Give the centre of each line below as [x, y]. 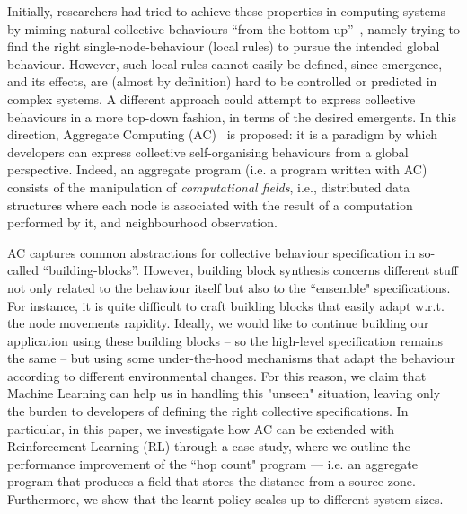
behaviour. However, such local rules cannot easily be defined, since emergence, [225, 63]
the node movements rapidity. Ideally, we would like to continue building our [218, 323]
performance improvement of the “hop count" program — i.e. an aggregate [212, 463]
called [23, 270]
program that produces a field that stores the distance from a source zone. [211, 481]
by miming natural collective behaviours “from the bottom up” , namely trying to [233, 28]
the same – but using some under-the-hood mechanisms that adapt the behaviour [232, 358]
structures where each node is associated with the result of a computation [210, 204]
